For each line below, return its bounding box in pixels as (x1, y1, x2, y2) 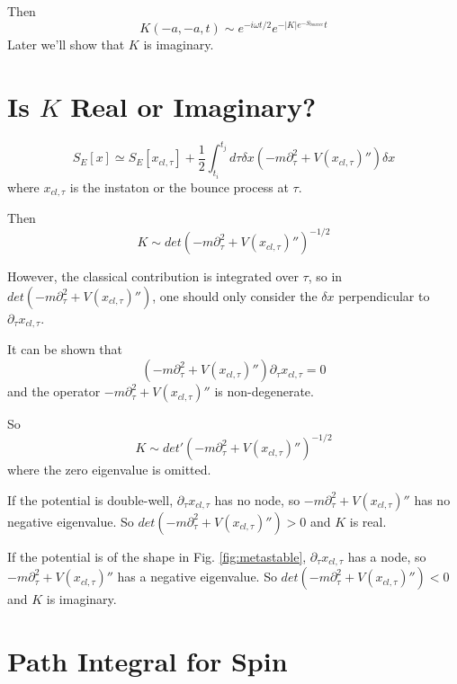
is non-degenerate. (214, 382, 314, 401)
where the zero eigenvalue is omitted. (7, 460, 211, 479)
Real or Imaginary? (70, 88, 317, 124)
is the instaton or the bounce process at (69, 177, 289, 196)
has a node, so (347, 546, 426, 565)
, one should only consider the (152, 287, 318, 306)
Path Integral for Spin (7, 642, 288, 679)
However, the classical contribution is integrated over (7, 267, 299, 286)
